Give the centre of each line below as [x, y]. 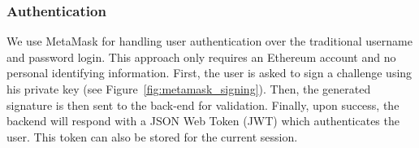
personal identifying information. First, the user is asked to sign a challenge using [209, 73]
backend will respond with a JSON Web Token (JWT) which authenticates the [203, 121]
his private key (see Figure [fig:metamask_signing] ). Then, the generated [189, 89]
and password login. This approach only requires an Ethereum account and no [201, 57]
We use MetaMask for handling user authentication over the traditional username [209, 41]
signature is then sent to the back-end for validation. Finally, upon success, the [203, 104]
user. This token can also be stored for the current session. [152, 136]
